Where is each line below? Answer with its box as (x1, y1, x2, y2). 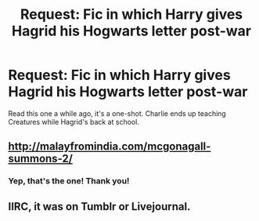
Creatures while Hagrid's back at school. (8, 117, 139, 126)
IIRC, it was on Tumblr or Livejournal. (8, 200, 191, 213)
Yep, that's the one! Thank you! (8, 176, 130, 187)
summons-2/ (8, 152, 73, 165)
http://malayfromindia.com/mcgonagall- (8, 139, 211, 154)
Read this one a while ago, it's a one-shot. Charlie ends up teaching (8, 108, 227, 118)
